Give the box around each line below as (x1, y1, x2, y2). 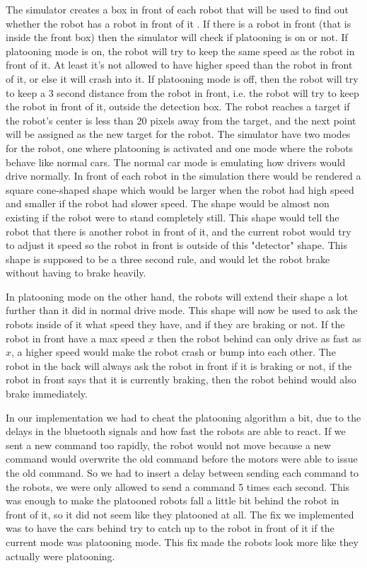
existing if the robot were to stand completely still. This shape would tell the (6, 209, 339, 224)
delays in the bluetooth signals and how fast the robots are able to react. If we (6, 424, 346, 439)
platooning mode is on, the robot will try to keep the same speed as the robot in (6, 43, 355, 58)
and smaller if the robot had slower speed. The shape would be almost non (6, 196, 330, 211)
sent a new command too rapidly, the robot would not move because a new (6, 437, 331, 452)
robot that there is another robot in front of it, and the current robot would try (6, 224, 351, 238)
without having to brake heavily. (6, 265, 146, 280)
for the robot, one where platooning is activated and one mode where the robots (6, 140, 354, 155)
